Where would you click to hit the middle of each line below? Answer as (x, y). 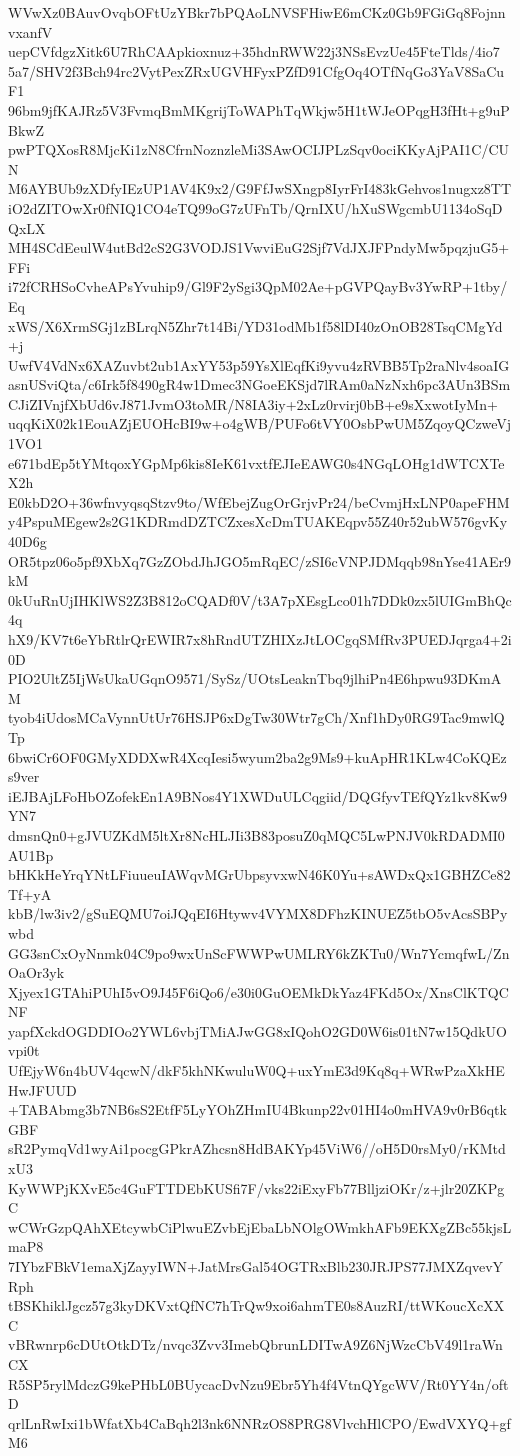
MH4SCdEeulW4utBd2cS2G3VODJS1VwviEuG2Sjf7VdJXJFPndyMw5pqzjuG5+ (259, 247)
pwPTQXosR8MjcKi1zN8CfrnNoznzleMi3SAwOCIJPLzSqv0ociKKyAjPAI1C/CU (259, 149)
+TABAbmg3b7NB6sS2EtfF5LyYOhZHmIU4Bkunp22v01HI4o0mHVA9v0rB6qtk (257, 1109)
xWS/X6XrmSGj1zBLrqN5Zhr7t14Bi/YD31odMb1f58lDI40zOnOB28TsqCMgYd (255, 325)
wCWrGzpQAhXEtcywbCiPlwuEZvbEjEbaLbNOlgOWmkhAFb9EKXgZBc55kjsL (260, 1226)
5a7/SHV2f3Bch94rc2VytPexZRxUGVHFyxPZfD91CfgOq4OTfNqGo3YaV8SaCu (256, 70)
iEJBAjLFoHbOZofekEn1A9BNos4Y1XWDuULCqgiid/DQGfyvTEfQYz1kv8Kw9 (258, 795)
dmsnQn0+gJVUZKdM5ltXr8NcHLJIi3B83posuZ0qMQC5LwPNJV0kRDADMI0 (256, 834)
